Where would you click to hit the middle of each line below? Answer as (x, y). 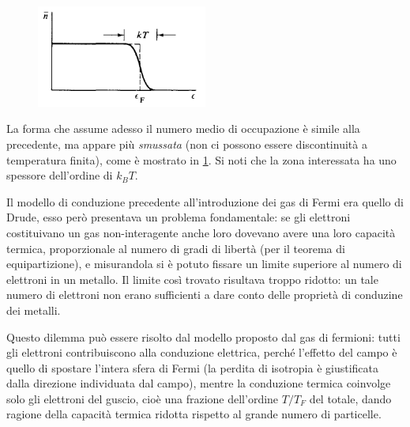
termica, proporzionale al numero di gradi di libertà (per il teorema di (176, 248)
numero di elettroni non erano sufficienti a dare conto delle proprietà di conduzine (205, 295)
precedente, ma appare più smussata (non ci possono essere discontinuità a (187, 144)
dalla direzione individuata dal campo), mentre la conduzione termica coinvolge (199, 383)
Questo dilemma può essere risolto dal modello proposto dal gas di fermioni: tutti (203, 336)
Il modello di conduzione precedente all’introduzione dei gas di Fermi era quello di (205, 201)
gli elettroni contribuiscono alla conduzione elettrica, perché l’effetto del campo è (202, 352)
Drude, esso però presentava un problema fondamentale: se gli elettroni (179, 217)
